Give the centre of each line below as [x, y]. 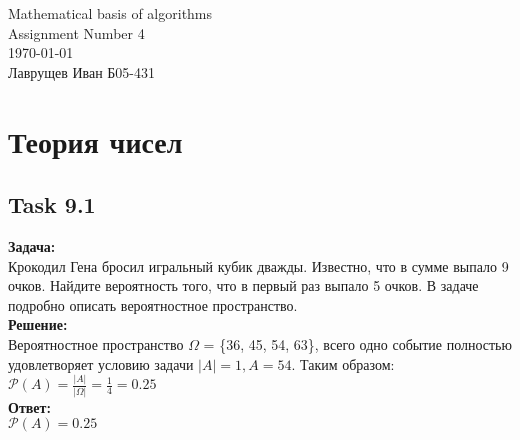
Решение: [38, 324]
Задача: [32, 245]
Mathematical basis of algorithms [110, 13]
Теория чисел [95, 140]
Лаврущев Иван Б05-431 [82, 71]
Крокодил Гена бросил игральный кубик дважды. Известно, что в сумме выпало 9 [258, 265]
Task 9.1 [52, 204]
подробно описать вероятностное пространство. [153, 304]
